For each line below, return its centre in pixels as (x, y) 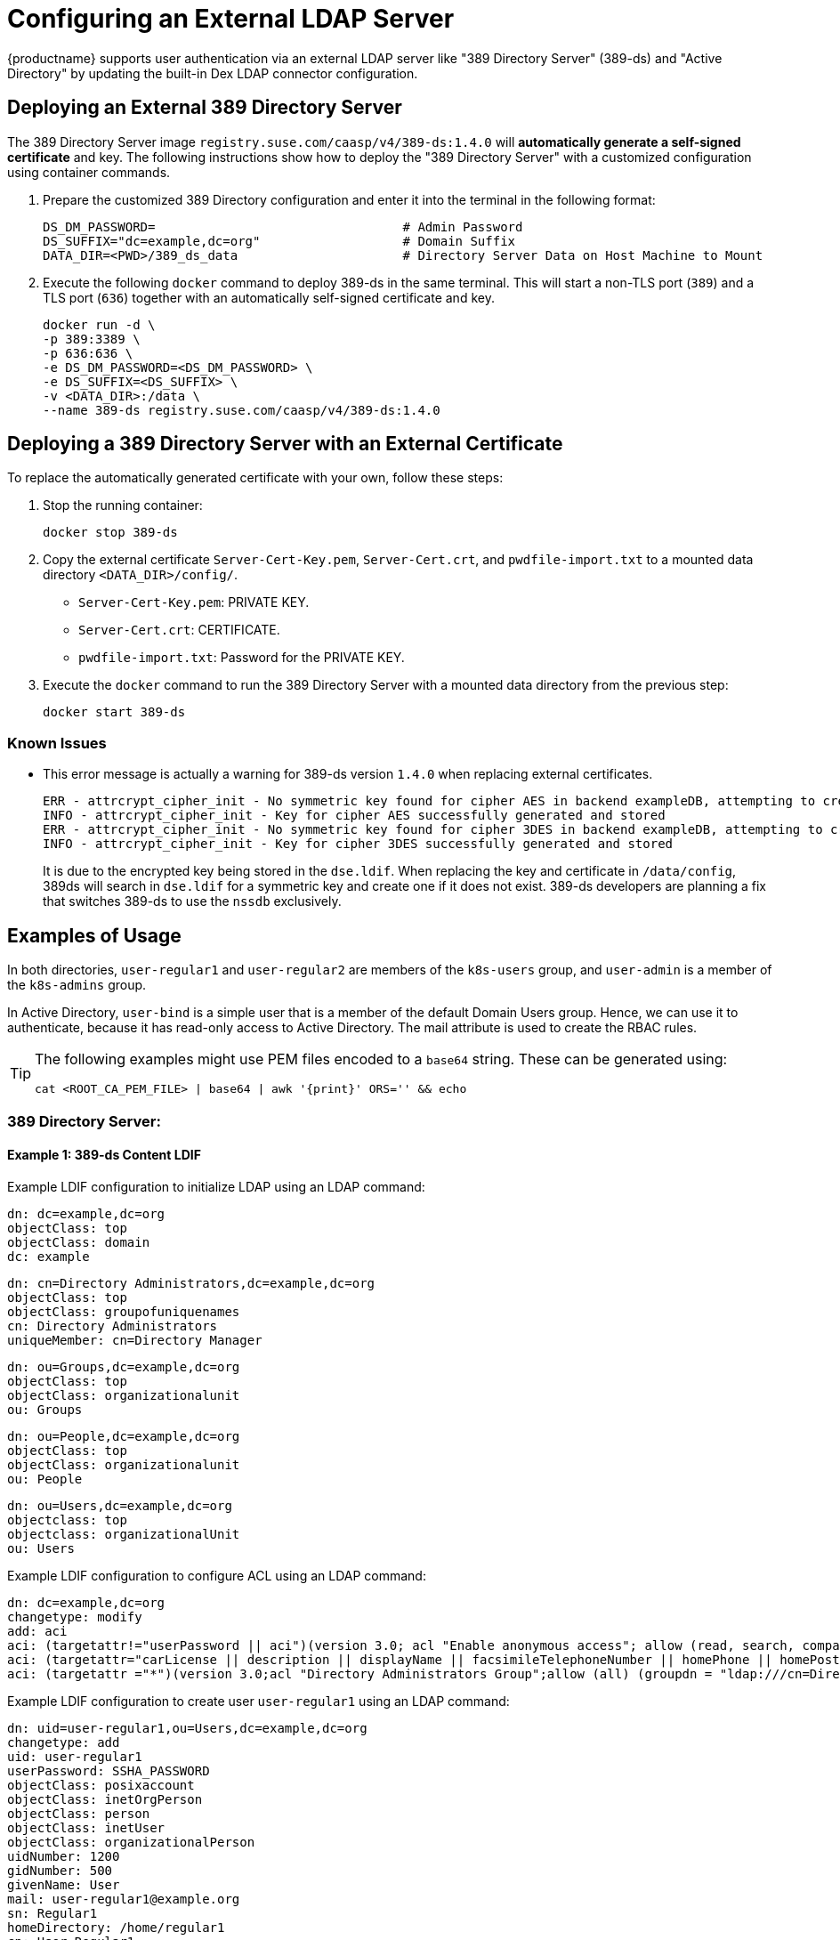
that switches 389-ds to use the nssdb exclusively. (192, 901)
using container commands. (89, 172)
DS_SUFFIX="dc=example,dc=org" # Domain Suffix (279, 241)
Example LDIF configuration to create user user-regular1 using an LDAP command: (258, 1701)
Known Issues (57, 743)
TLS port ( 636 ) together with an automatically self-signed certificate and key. (269, 297)
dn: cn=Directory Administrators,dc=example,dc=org (191, 1283)
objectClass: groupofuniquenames (124, 1311)
